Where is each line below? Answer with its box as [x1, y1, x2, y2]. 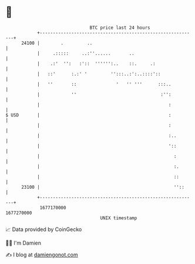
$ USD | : [5, 112, 172, 118]
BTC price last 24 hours [89, 25, 150, 31]
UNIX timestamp [100, 215, 137, 221]
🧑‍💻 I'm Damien [5, 239, 42, 246]
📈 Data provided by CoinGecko [5, 226, 82, 233]
